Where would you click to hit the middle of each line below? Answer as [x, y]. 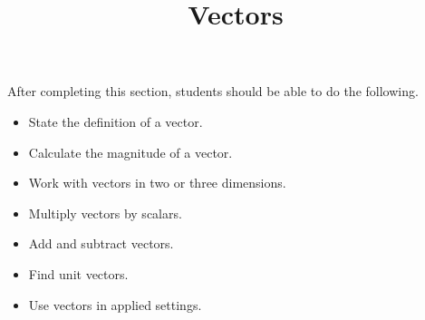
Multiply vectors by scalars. [105, 213]
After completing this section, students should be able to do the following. [213, 91]
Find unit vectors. [78, 273]
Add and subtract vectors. [101, 243]
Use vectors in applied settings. [115, 304]
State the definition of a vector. [116, 121]
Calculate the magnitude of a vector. [130, 152]
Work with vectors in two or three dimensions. [157, 183]
